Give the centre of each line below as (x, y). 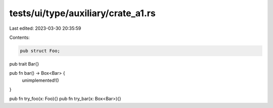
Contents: (19, 37)
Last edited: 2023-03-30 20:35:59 (45, 28)
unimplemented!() (40, 80)
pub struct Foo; (40, 51)
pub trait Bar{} (24, 64)
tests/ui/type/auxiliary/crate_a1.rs (83, 13)
